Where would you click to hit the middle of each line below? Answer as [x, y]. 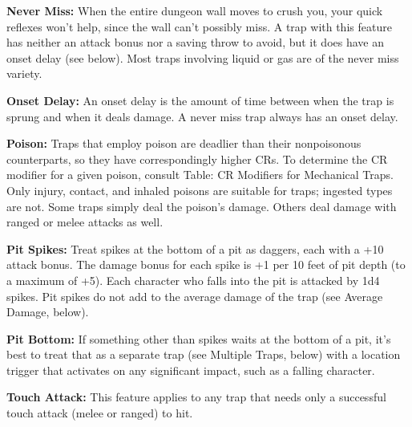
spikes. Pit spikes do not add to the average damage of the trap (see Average [195, 296]
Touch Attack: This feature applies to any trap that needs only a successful [196, 397]
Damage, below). [48, 312]
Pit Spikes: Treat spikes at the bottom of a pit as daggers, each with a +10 [195, 248]
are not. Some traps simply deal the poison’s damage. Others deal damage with [202, 206]
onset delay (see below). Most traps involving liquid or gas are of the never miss [203, 57]
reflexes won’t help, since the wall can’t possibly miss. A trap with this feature [199, 26]
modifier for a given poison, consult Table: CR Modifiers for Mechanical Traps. [200, 175]
